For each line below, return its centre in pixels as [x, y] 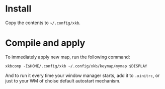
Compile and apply [45, 43]
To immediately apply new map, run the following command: [68, 57]
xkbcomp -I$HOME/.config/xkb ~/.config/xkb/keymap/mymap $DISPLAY [76, 66]
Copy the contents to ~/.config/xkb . [43, 23]
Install [18, 9]
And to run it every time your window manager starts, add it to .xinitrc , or [82, 75]
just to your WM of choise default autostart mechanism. [63, 80]
